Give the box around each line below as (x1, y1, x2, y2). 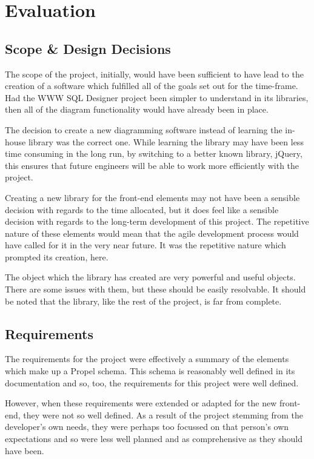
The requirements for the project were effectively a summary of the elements (5, 352, 289, 365)
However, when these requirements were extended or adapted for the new (5, 397, 277, 409)
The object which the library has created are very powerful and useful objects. (5, 271, 296, 283)
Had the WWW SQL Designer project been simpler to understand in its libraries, (5, 91, 309, 104)
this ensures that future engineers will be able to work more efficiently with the (5, 159, 299, 171)
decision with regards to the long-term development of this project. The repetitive (5, 215, 309, 228)
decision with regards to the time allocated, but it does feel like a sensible (5, 203, 279, 216)
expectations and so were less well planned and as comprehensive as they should (5, 432, 303, 445)
